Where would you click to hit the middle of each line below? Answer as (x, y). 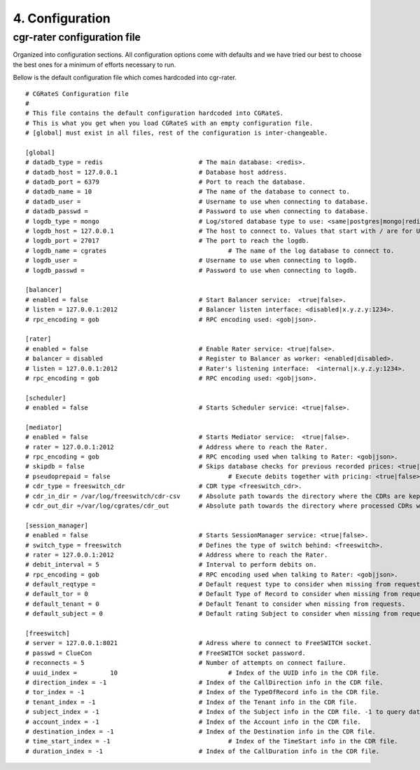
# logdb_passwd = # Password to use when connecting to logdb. (191, 270)
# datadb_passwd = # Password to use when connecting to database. (197, 211)
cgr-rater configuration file (77, 37)
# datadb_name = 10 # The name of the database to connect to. (188, 192)
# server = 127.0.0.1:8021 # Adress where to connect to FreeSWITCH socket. (199, 643)
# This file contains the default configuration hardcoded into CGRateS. (155, 113)
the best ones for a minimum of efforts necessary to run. (94, 65)
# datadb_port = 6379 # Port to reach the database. (166, 182)
